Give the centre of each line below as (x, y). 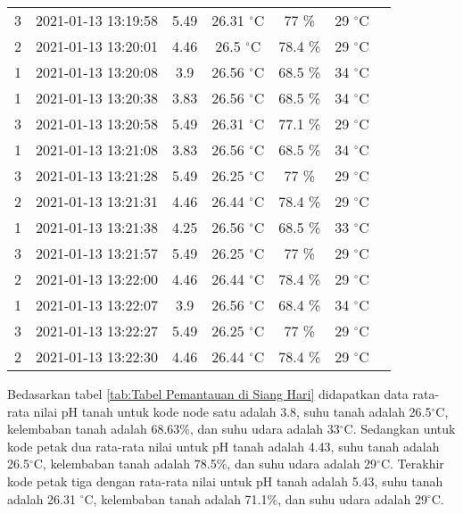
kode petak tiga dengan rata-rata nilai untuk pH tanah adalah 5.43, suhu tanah (225, 481)
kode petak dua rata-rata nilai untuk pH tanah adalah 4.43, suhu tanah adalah (223, 446)
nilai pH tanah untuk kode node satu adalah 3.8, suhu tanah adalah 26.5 (232, 411)
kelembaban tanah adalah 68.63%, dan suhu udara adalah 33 (174, 429)
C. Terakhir (412, 464)
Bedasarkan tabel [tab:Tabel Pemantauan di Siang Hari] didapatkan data (208, 394)
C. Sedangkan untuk (400, 429)
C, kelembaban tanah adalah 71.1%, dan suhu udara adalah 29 (256, 498)
